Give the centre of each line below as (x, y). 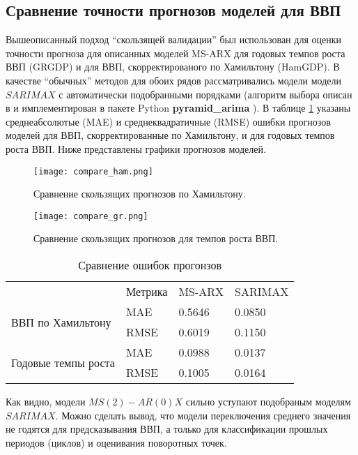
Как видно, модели (46, 402)
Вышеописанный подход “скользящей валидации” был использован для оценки (173, 39)
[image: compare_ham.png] (93, 171)
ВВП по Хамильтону (61, 322)
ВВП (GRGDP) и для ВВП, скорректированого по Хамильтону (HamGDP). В (173, 67)
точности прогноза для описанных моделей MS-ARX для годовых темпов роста (176, 53)
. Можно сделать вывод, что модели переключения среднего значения (203, 415)
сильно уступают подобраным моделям (268, 402)
